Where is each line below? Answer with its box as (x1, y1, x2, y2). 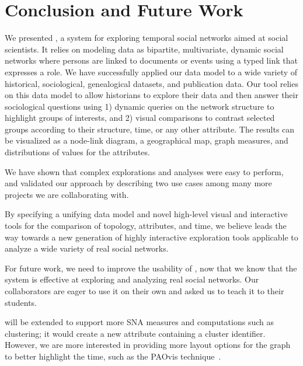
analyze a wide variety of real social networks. (5, 242, 169, 255)
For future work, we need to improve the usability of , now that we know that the (5, 262, 297, 274)
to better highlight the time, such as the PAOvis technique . (5, 350, 221, 362)
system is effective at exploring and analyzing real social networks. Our (5, 273, 259, 285)
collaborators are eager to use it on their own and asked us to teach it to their (5, 285, 284, 297)
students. (5, 296, 37, 308)
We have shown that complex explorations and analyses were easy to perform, (5, 165, 284, 177)
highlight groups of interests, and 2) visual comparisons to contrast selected (5, 111, 275, 124)
